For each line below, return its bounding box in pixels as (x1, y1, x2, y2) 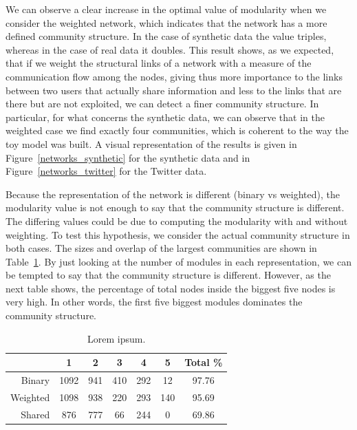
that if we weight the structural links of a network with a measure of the (6, 56, 312, 70)
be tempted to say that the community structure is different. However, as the (6, 268, 331, 282)
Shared (21, 407, 50, 421)
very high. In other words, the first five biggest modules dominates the (6, 294, 303, 309)
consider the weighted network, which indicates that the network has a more (6, 15, 327, 30)
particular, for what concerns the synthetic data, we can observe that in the (6, 109, 325, 124)
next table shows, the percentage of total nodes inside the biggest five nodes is (6, 281, 336, 295)
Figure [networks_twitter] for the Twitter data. (6, 164, 207, 178)
